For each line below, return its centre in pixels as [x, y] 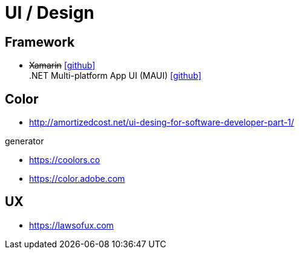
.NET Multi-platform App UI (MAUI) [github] [115, 76]
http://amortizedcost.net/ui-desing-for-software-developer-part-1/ [162, 122]
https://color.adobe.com [77, 179]
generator [25, 141]
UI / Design [50, 13]
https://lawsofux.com [71, 225]
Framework [40, 42]
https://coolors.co [65, 160]
